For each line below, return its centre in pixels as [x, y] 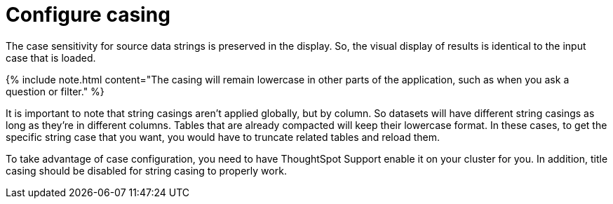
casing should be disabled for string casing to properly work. [146, 170]
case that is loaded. [51, 57]
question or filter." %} [55, 91]
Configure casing [88, 15]
